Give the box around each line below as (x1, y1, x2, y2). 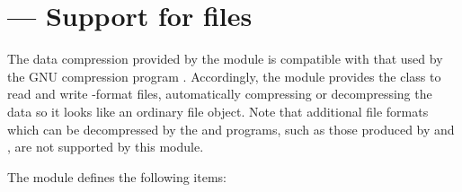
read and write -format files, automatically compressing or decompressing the (7, 84, 432, 103)
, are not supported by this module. (7, 137, 204, 156)
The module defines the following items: (7, 167, 227, 186)
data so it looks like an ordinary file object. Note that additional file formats (7, 101, 429, 120)
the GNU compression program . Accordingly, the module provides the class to (7, 66, 441, 85)
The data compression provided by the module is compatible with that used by (7, 49, 443, 68)
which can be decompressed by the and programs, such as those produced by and (7, 119, 455, 138)
